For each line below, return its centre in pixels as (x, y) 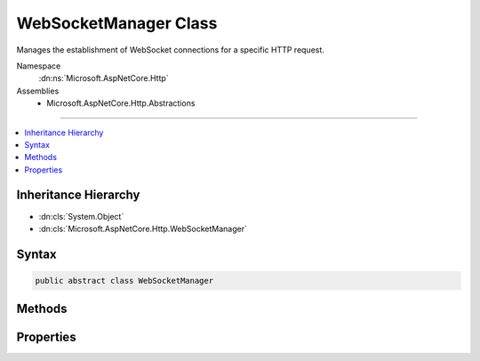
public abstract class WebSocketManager (124, 281)
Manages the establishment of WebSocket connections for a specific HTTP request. (170, 50)
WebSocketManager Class (117, 23)
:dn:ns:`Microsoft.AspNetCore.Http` (104, 78)
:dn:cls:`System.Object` (81, 216)
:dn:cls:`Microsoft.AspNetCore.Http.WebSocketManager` (143, 229)
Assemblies (38, 91)
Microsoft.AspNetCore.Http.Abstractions (121, 103)
